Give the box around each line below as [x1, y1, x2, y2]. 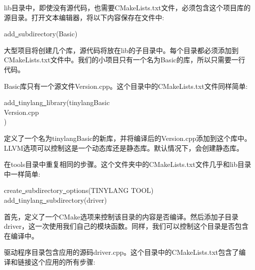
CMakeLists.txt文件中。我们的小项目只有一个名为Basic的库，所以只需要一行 [4, 54, 245, 65]
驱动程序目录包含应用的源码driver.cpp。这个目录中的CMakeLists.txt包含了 [4, 247, 239, 257]
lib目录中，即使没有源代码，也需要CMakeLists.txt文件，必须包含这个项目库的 [4, 2, 251, 12]
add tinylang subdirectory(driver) [4, 194, 107, 205]
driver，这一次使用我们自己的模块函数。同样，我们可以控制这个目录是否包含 [4, 221, 249, 231]
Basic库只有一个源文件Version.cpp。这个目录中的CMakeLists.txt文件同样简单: [4, 81, 248, 91]
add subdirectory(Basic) [4, 28, 78, 39]
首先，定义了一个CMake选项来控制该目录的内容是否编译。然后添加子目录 [4, 211, 239, 221]
